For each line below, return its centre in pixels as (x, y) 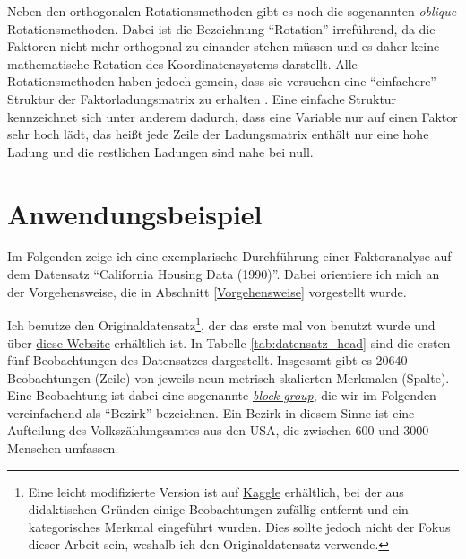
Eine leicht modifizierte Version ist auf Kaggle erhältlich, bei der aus (216, 491)
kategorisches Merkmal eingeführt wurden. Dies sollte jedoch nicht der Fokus (239, 526)
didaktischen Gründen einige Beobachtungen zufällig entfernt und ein (218, 509)
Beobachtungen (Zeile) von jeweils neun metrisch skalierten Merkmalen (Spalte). (229, 377)
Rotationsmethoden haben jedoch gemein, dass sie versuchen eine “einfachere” (222, 81)
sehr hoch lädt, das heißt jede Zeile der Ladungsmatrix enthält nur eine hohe (218, 134)
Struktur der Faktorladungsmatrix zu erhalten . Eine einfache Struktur (202, 98)
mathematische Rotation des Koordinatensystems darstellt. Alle (182, 63)
